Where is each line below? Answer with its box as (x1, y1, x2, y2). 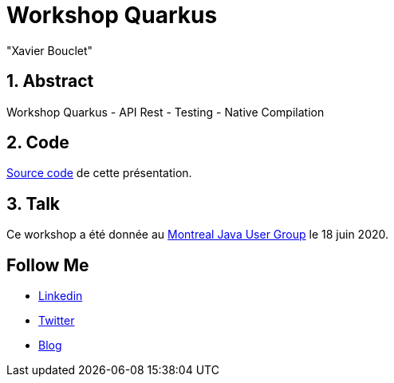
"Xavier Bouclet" (6, 43, 93, 57)
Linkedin (38, 289, 83, 303)
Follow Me (6, 255, 89, 275)
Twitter (38, 314, 75, 328)
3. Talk (6, 193, 60, 214)
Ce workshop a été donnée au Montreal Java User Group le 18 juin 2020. (6, 227, 389, 242)
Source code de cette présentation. (6, 166, 192, 180)
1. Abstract (6, 71, 94, 92)
